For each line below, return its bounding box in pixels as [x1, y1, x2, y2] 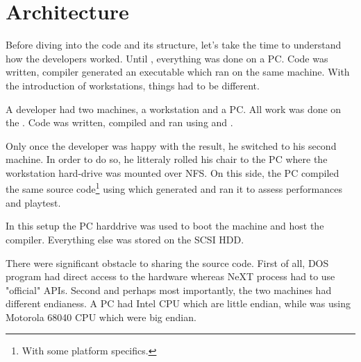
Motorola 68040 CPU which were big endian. [6, 309, 196, 324]
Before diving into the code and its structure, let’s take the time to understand [6, 37, 342, 52]
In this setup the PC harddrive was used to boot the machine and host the [6, 218, 324, 233]
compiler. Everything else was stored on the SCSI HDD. [6, 232, 244, 246]
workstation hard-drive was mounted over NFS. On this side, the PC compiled [6, 165, 339, 180]
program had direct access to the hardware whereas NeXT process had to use [6, 269, 335, 284]
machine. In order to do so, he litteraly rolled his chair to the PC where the [6, 152, 328, 166]
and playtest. [6, 195, 61, 209]
